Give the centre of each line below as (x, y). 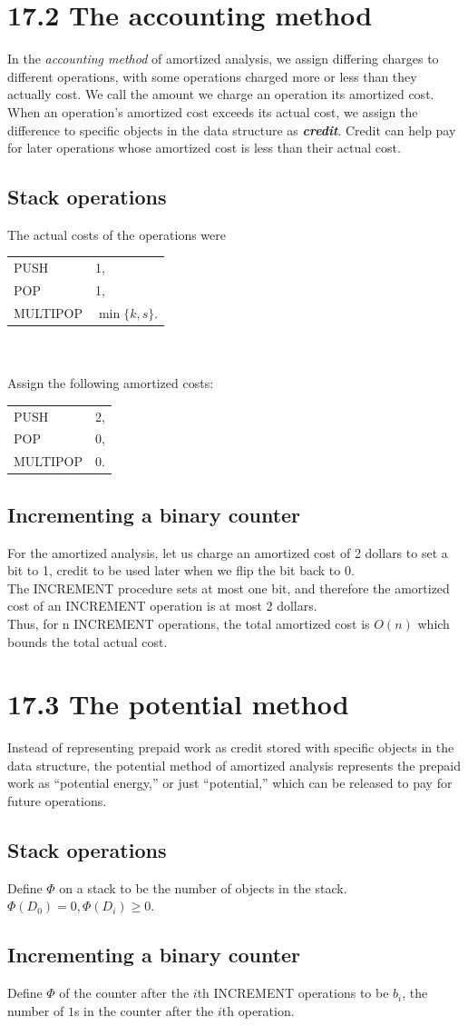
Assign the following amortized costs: (111, 383)
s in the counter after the (144, 1010)
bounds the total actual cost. (88, 641)
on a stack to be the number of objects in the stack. (203, 887)
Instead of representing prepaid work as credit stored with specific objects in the (231, 747)
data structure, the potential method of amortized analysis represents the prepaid (234, 765)
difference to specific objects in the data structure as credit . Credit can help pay (232, 129)
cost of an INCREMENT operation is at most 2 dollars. (162, 606)
